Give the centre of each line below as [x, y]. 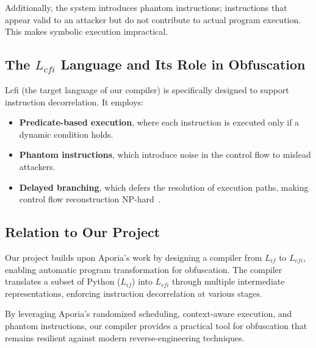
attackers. [37, 166]
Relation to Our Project [83, 232]
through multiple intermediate [228, 281]
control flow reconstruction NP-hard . [90, 199]
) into [142, 281]
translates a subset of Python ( [63, 281]
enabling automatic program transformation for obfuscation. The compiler [144, 269]
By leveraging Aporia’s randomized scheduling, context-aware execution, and [149, 314]
